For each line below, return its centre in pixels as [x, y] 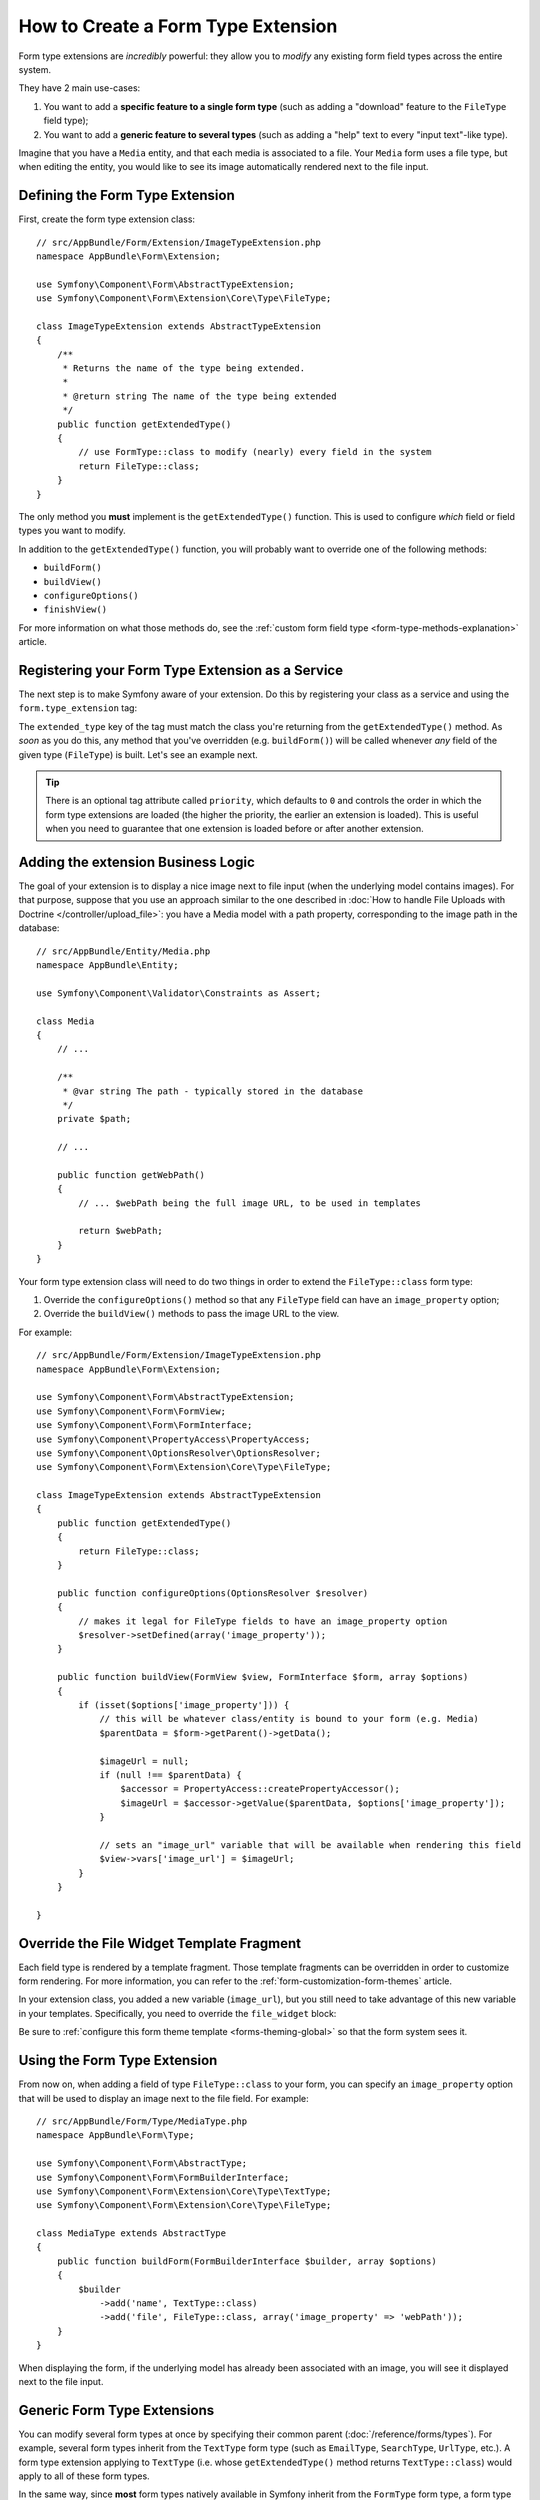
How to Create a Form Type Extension [178, 26]
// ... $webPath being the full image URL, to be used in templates [250, 1203]
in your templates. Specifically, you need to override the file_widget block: [177, 2013]
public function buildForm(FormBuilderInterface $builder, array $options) [246, 2261]
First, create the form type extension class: [106, 219]
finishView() [75, 609]
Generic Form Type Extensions [116, 2410]
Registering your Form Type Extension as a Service [181, 670]
